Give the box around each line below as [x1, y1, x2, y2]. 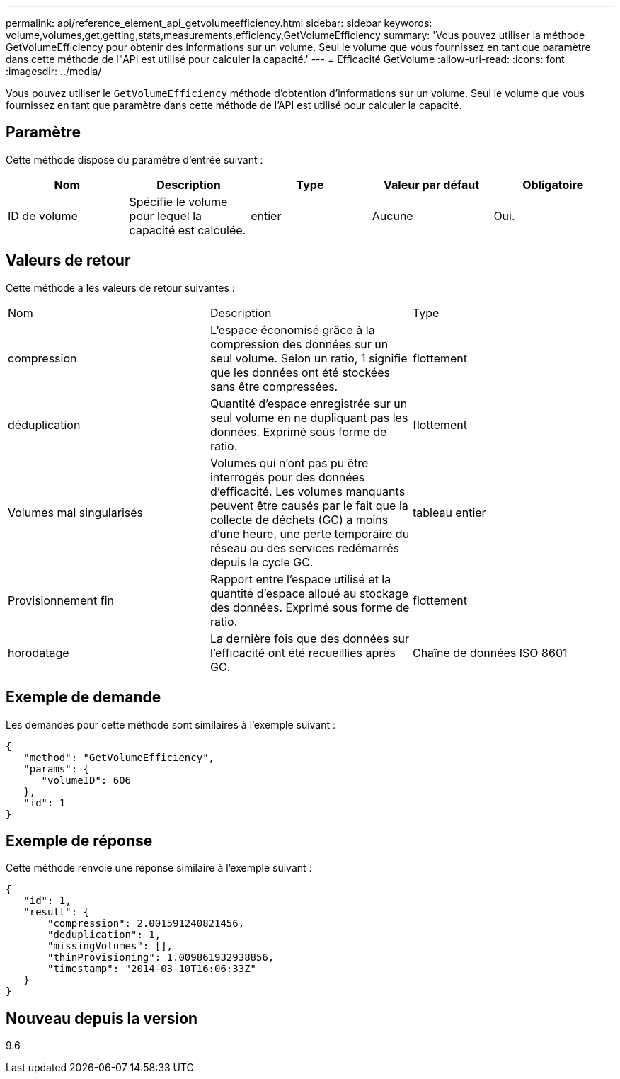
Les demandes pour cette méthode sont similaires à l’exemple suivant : [6, 718, 336, 731]
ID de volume [8, 208, 78, 223]
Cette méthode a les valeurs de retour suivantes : [6, 281, 235, 294]
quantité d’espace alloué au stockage [209, 586, 409, 600]
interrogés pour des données [209, 469, 365, 484]
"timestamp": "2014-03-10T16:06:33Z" [47, 963, 257, 975]
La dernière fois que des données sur [209, 631, 410, 646]
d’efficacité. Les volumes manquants [209, 484, 406, 498]
